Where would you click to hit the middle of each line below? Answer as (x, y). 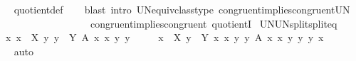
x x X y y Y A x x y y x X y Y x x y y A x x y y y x (164, 37)
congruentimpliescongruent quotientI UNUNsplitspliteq (214, 23)
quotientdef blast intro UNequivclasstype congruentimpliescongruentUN (182, 9)
